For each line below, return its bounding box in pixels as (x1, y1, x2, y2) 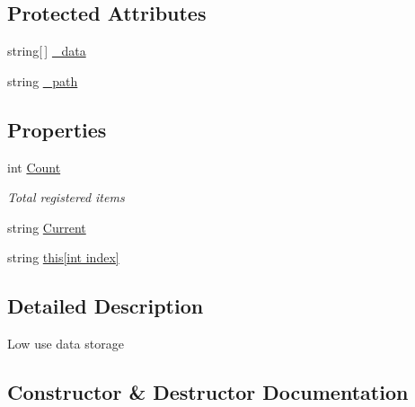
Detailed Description (7, 292, 204, 320)
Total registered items (7, 188, 125, 207)
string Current (7, 217, 86, 236)
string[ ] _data (7, 41, 86, 60)
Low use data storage (7, 334, 124, 353)
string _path (7, 71, 78, 90)
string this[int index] (7, 248, 119, 267)
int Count (7, 157, 61, 176)
